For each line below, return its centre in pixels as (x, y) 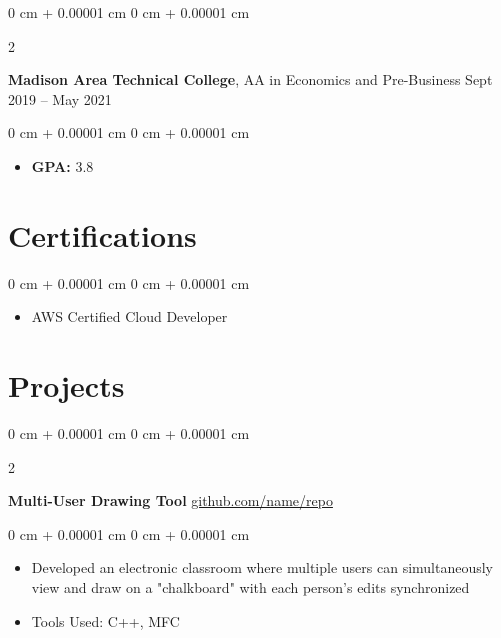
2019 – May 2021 (60, 98)
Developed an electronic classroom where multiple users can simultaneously (262, 567)
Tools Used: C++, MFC (105, 620)
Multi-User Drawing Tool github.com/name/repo (170, 500)
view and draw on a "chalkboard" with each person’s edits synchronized (250, 586)
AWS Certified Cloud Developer (129, 316)
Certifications (102, 234)
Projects (66, 385)
